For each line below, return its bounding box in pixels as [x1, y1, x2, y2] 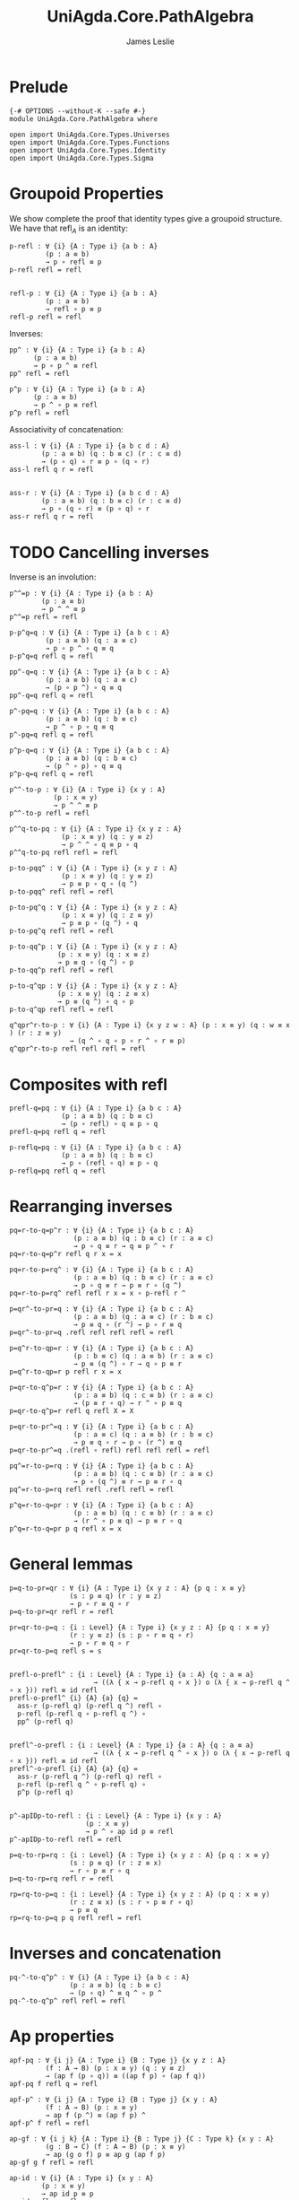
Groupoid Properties [9, 183, 164, 204]
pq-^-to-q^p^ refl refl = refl [9, 1996, 126, 2006]
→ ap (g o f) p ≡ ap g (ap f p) [45, 2151, 167, 2160]
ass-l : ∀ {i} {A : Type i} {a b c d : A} [9, 441, 170, 450]
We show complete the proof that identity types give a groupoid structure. [9, 213, 283, 223]
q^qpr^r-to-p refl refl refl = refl [9, 1044, 146, 1053]
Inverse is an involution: [9, 572, 97, 582]
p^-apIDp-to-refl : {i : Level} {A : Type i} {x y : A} [9, 1812, 222, 1820]
